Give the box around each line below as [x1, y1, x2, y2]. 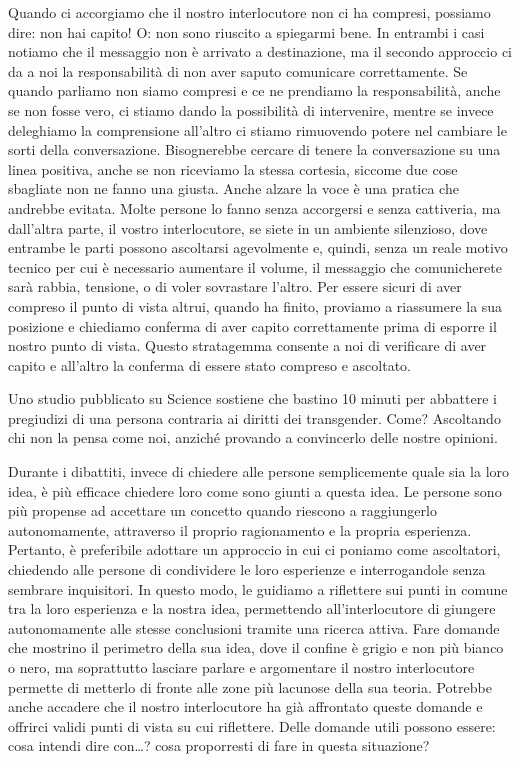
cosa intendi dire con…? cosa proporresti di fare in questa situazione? [8, 735, 430, 756]
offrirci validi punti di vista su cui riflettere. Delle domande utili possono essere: [8, 715, 496, 736]
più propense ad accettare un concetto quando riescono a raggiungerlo [8, 500, 437, 521]
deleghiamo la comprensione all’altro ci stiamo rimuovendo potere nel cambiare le [8, 119, 507, 140]
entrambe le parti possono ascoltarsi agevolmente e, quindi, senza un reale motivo [8, 237, 508, 258]
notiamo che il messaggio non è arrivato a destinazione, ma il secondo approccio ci [8, 41, 512, 62]
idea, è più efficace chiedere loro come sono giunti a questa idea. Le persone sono [8, 480, 502, 501]
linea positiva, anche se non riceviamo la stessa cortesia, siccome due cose [8, 158, 458, 179]
